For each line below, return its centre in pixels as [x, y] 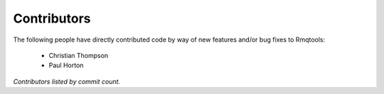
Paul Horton [66, 65]
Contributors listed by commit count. [67, 81]
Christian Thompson [79, 55]
